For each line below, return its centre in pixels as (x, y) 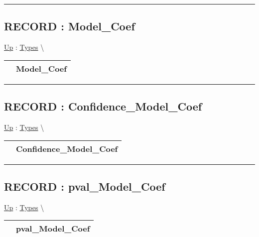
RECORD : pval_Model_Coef (85, 186)
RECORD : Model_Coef (69, 26)
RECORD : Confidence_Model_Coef (103, 106)
